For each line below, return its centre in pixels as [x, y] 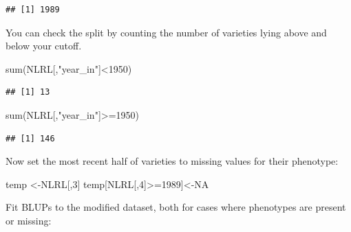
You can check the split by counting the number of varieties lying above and [166, 32]
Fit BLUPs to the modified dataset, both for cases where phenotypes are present [176, 207]
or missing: [29, 220]
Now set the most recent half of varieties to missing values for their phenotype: [172, 161]
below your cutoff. [44, 46]
